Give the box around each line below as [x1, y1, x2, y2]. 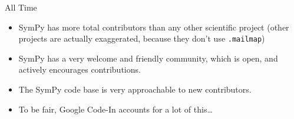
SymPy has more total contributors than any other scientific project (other [18, 21, 289, 33]
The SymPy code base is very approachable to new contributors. [18, 83, 252, 96]
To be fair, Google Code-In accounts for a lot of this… [18, 103, 213, 115]
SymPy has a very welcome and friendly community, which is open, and [18, 52, 278, 64]
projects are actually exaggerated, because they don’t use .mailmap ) [18, 32, 265, 45]
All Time [5, 1, 37, 13]
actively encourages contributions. [18, 63, 141, 76]
